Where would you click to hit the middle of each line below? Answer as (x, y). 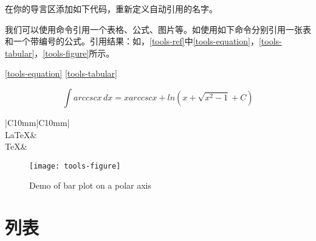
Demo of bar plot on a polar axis (91, 185)
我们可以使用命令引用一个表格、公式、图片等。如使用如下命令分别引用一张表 (158, 29)
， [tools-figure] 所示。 (74, 53)
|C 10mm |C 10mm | (37, 122)
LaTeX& (21, 134)
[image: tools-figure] (75, 166)
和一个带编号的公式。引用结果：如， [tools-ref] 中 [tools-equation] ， (132, 41)
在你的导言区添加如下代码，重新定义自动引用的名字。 (111, 9)
